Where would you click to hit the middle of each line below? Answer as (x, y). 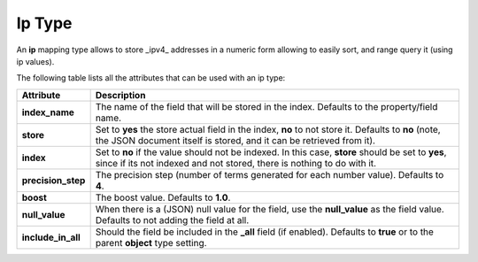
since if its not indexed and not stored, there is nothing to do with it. (235, 163)
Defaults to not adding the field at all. (172, 220)
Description (120, 95)
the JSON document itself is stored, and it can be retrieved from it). (235, 140)
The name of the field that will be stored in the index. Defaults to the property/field (266, 106)
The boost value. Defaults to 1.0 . (163, 197)
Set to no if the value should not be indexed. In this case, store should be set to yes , (271, 152)
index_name (48, 112)
